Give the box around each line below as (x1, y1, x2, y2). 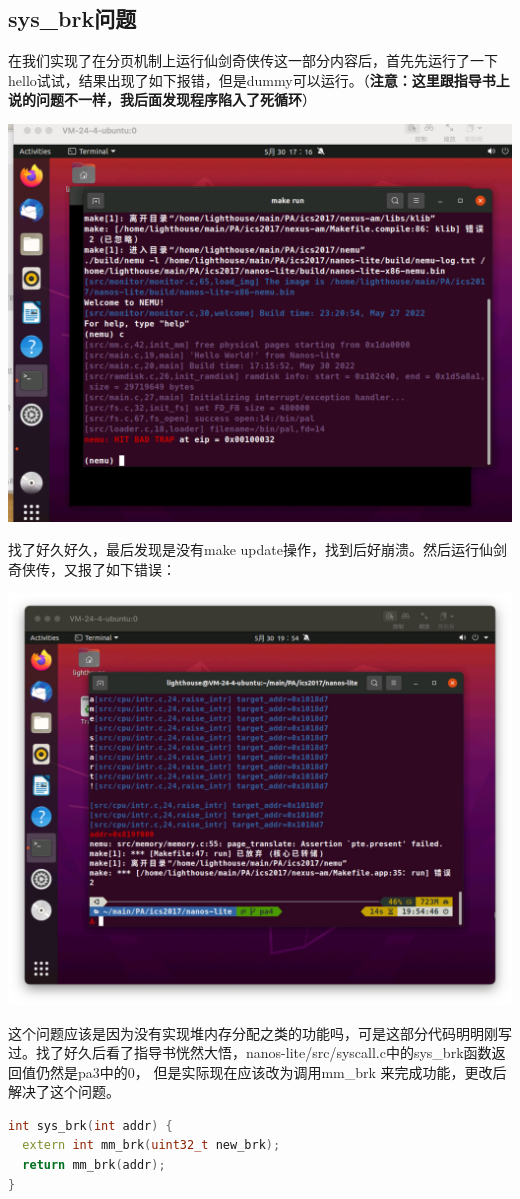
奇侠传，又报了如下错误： (8, 558, 176, 579)
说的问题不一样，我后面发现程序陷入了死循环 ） (8, 89, 316, 110)
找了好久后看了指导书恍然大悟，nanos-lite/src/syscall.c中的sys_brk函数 (35, 1042, 492, 1063)
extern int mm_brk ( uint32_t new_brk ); (22, 1138, 281, 1153)
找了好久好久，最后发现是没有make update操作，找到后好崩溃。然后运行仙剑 (8, 539, 507, 560)
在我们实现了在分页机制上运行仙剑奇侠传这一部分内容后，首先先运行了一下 (8, 50, 498, 71)
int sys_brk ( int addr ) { (8, 1118, 173, 1133)
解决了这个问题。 (8, 1081, 120, 1102)
